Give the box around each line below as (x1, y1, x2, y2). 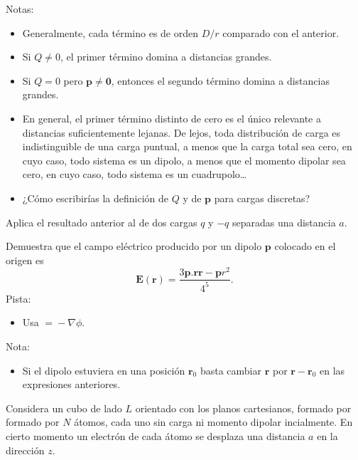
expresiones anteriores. (22, 377, 121, 392)
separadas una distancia (232, 214, 336, 229)
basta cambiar (200, 362, 262, 377)
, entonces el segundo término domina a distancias (111, 73, 330, 88)
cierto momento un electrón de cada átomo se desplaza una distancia (6, 428, 305, 443)
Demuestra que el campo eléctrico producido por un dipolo (6, 239, 262, 253)
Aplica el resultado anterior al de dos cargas (6, 214, 197, 229)
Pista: (6, 291, 31, 305)
